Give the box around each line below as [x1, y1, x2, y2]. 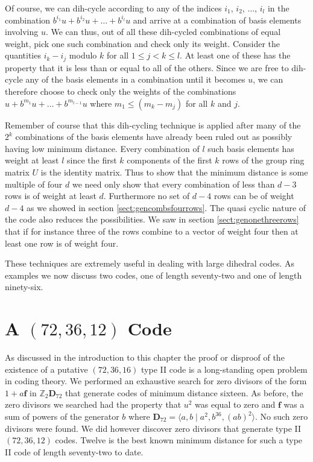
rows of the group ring [222, 154, 305, 166]
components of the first [127, 154, 212, 166]
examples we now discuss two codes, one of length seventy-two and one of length [5, 268, 302, 281]
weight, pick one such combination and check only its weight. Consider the [5, 37, 280, 49]
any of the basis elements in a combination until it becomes [25, 73, 245, 86]
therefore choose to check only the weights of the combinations [5, 85, 236, 98]
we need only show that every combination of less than [72, 177, 275, 190]
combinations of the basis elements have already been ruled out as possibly [15, 130, 292, 143]
